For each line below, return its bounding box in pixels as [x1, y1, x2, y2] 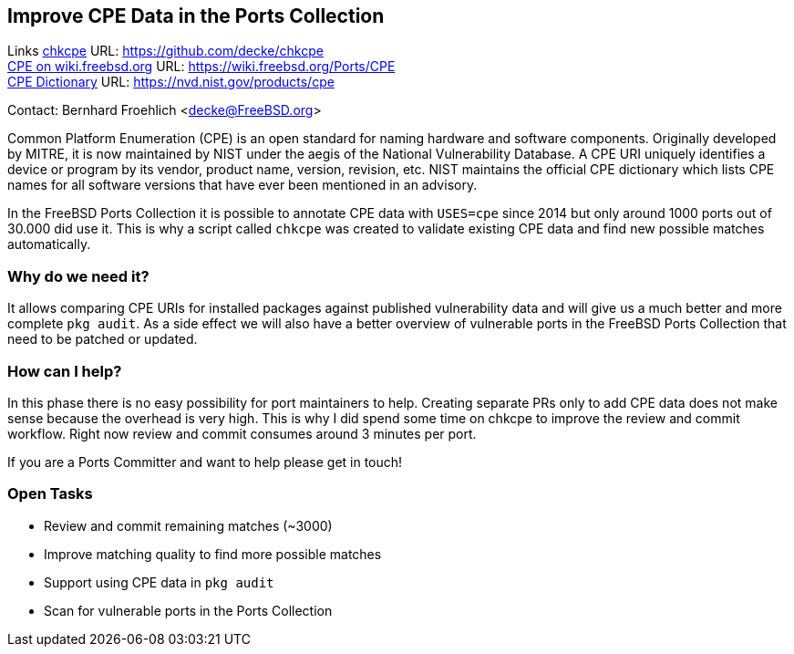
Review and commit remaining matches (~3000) [44, 517, 333, 534]
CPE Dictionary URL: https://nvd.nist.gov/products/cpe [7, 74, 335, 90]
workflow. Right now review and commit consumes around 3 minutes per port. [7, 425, 477, 441]
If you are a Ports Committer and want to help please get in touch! [7, 453, 403, 470]
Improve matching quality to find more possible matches [44, 545, 382, 562]
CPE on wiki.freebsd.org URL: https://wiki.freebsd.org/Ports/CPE [7, 58, 396, 75]
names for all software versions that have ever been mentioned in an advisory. [7, 177, 478, 193]
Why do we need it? [7, 266, 150, 285]
